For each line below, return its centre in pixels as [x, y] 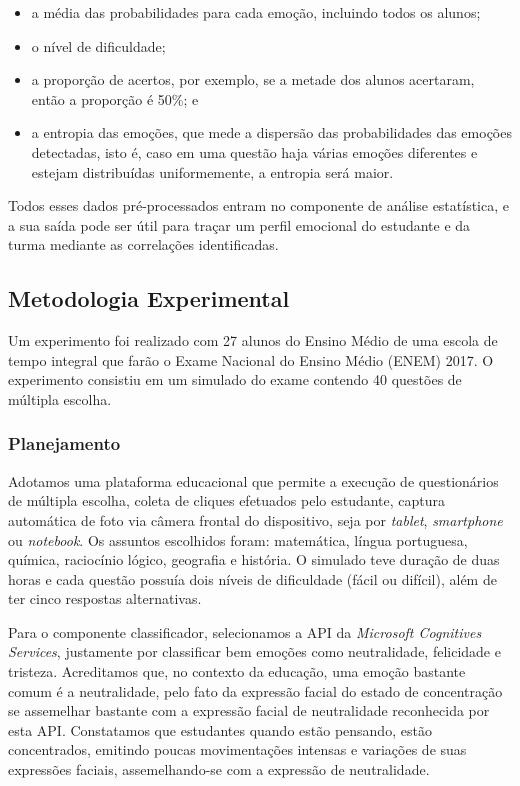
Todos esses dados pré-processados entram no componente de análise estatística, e [258, 205]
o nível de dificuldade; [98, 45]
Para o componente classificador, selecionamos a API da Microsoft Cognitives [245, 631]
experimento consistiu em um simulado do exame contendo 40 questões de [235, 379]
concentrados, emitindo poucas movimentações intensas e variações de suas [237, 749]
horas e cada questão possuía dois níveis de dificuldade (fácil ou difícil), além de [252, 578]
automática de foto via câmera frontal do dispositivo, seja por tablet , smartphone [255, 519]
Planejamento [64, 443]
